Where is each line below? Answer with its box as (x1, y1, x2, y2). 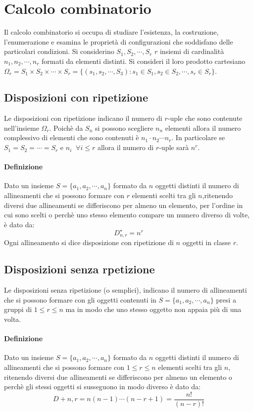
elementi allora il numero (165, 122, 241, 133)
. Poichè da (49, 122, 83, 133)
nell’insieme (4, 122, 39, 133)
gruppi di (4, 304, 32, 314)
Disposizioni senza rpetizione (4, 261, 155, 277)
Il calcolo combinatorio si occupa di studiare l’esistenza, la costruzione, (4, 27, 219, 37)
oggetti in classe (182, 237, 231, 248)
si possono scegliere (95, 122, 153, 133)
